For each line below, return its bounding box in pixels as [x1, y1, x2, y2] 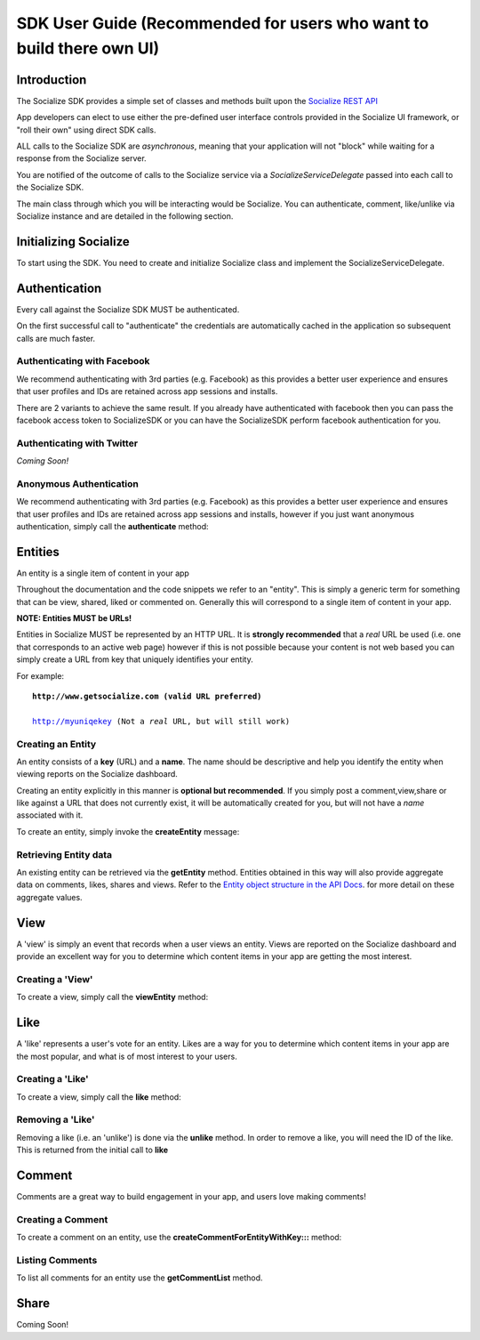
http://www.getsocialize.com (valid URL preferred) [32, 690, 262, 701]
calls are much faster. [16, 333, 96, 343]
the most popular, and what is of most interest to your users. [16, 1051, 237, 1062]
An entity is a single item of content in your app [16, 568, 190, 578]
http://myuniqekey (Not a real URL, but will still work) [32, 716, 291, 726]
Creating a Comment [16, 1213, 108, 1225]
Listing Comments [16, 1255, 98, 1266]
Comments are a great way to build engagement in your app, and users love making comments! [16, 1191, 366, 1202]
